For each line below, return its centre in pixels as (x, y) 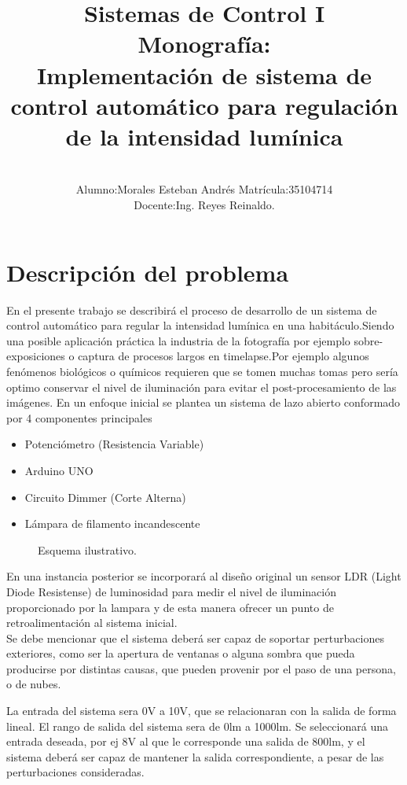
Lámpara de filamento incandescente (112, 523)
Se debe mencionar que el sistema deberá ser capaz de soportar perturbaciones (195, 638)
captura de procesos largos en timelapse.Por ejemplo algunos (224, 356)
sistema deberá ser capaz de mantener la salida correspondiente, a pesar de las (195, 756)
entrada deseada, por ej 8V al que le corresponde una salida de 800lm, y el (186, 741)
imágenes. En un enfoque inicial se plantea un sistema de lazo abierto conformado (203, 402)
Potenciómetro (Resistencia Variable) (114, 444)
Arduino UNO (59, 470)
